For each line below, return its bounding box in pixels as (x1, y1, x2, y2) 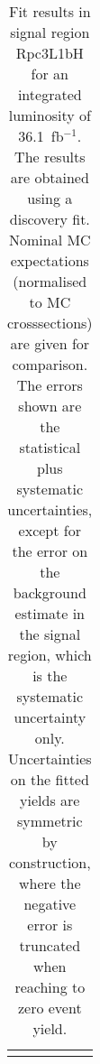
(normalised (13, 271, 87, 291)
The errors (16, 375, 83, 395)
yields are (20, 790, 80, 810)
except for (18, 520, 81, 541)
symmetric (17, 810, 83, 831)
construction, (8, 852, 91, 873)
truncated (19, 935, 81, 956)
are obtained (10, 167, 89, 188)
